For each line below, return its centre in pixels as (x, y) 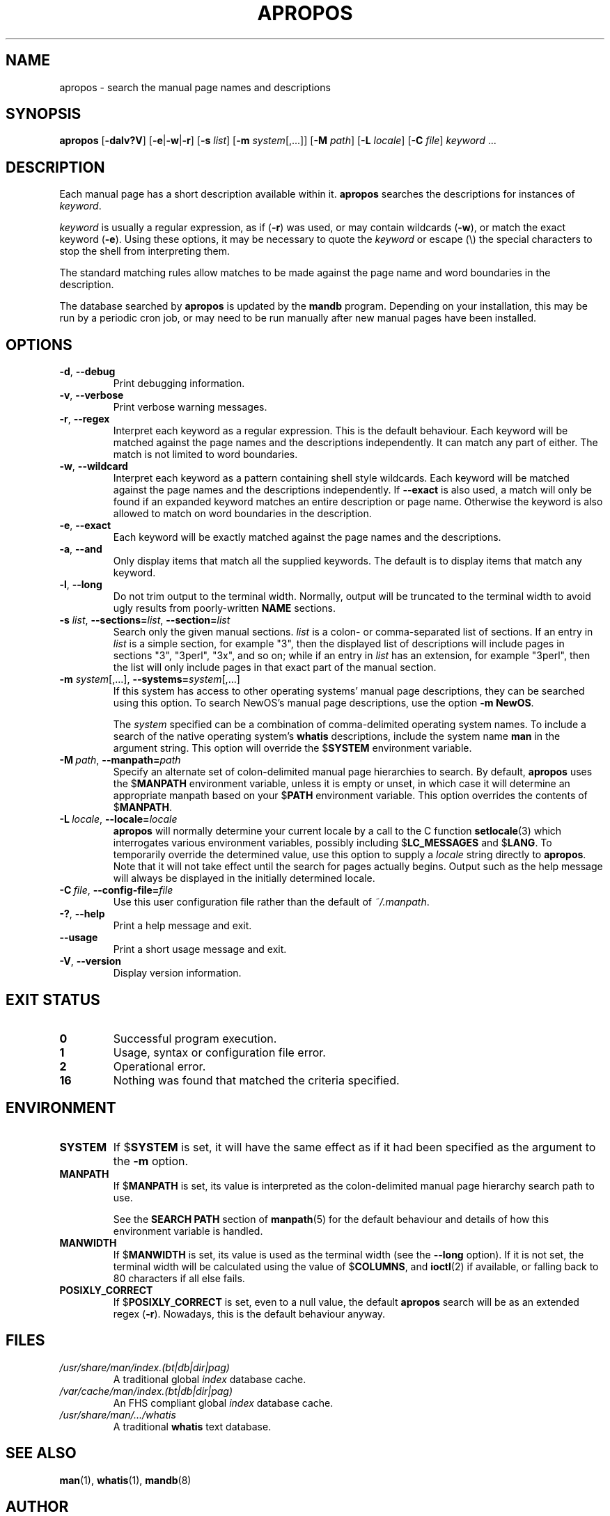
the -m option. (151, 1161)
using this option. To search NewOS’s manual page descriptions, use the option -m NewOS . (323, 703)
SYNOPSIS (44, 114)
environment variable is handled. (188, 1231)
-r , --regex (85, 419)
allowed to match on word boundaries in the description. (242, 514)
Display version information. (177, 973)
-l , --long (81, 585)
